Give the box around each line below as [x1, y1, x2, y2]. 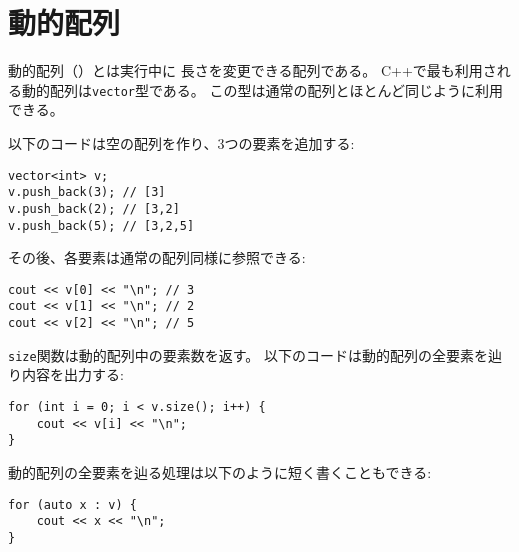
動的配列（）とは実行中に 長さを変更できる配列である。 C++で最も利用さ [8, 60, 497, 81]
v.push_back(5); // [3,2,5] [8, 218, 195, 233]
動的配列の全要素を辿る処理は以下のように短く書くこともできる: [8, 461, 432, 482]
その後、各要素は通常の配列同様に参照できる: [8, 247, 306, 268]
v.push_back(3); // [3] [8, 185, 166, 200]
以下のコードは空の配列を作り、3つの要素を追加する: [8, 132, 355, 153]
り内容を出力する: [8, 364, 124, 385]
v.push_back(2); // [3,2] [8, 201, 180, 216]
